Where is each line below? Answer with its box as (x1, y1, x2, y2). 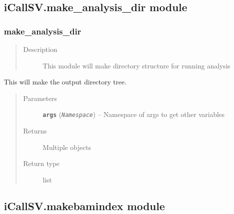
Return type (23, 158, 60, 168)
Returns (23, 126, 47, 136)
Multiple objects (42, 142, 91, 152)
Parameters (23, 93, 57, 103)
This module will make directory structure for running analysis (42, 60, 231, 70)
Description (23, 44, 57, 54)
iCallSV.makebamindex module (4, 198, 165, 213)
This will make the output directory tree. (4, 77, 126, 87)
